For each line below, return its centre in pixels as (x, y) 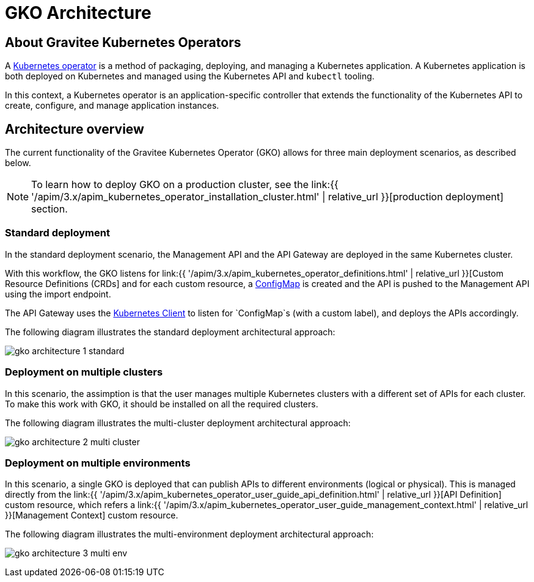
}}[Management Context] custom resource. (92, 515)
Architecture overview (75, 129)
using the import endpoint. (58, 294)
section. (49, 209)
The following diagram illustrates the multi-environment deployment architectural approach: (189, 534)
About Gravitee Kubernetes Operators (123, 42)
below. (18, 163)
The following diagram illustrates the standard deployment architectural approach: (170, 332)
